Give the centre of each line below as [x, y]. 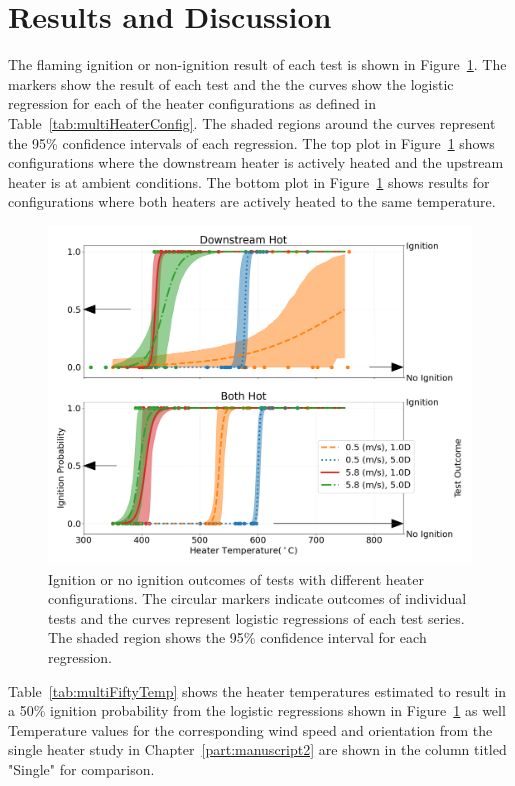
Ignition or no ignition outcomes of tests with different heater [236, 578]
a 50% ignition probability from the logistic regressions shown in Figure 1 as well [257, 710]
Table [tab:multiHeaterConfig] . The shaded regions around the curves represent [252, 122]
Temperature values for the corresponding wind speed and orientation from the [250, 729]
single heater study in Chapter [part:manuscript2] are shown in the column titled [257, 749]
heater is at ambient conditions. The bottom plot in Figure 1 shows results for [249, 181]
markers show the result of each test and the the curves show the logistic [231, 83]
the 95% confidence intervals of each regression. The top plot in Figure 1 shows [251, 142]
